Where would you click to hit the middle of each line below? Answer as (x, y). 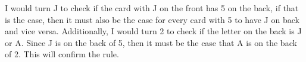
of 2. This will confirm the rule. (62, 54)
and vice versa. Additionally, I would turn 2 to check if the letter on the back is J (153, 31)
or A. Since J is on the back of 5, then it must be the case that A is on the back (151, 42)
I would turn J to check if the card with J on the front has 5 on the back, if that (152, 8)
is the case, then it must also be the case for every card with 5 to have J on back (152, 19)
